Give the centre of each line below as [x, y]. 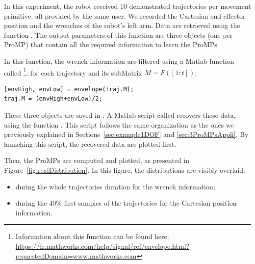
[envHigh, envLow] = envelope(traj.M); [69, 89]
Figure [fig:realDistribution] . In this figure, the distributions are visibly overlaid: [125, 170]
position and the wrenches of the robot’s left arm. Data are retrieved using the [122, 25]
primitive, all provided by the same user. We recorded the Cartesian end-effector [125, 15]
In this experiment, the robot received [61, 6]
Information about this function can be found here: [92, 236]
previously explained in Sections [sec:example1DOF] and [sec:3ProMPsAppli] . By [126, 134]
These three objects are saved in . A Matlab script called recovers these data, [120, 115]
